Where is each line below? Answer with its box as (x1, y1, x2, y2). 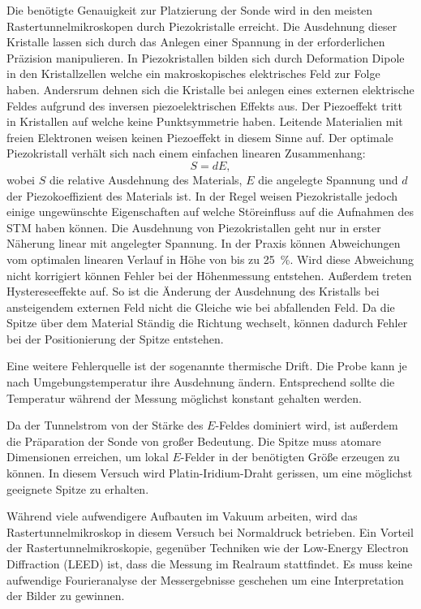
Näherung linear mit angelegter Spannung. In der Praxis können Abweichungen (6, 235, 401, 252)
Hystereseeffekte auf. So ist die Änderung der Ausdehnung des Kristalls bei (6, 283, 380, 300)
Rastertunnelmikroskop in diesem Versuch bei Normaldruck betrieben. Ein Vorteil (6, 523, 414, 540)
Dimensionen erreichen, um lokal (6, 448, 169, 465)
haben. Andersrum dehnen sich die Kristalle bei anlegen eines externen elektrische (6, 80, 415, 97)
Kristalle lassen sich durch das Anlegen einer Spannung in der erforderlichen (6, 33, 385, 50)
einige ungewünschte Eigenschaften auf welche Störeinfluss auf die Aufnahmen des (6, 203, 414, 220)
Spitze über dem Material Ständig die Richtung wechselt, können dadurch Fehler (6, 314, 408, 331)
